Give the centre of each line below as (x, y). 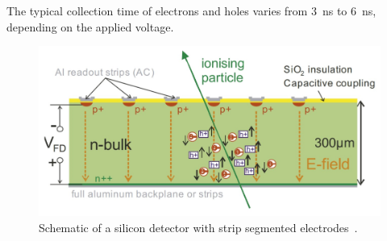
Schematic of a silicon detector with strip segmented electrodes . (198, 227)
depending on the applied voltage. (90, 26)
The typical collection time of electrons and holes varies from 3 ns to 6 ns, (191, 10)
